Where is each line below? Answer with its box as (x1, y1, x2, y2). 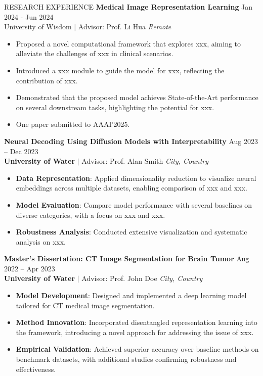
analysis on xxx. (16, 236, 66, 247)
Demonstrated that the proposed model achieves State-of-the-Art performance (16, 92, 258, 103)
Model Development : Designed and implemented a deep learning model (16, 290, 247, 301)
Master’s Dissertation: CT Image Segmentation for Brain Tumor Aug (4, 253, 249, 264)
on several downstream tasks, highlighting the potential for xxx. (16, 102, 214, 112)
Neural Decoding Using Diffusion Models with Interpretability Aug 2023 (4, 135, 258, 146)
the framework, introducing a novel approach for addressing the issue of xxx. (16, 326, 254, 337)
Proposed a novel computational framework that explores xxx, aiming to (16, 38, 241, 49)
